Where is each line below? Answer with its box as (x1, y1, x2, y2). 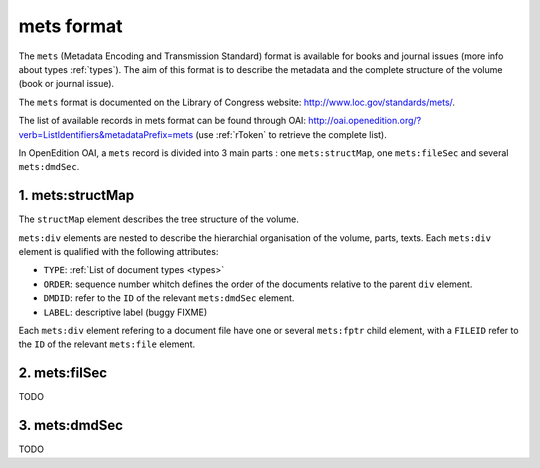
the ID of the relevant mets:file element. (18, 338, 195, 350)
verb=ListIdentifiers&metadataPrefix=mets (18, 128, 194, 140)
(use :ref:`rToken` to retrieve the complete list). (195, 128, 387, 140)
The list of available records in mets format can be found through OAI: (18, 115, 307, 127)
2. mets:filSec (18, 365, 108, 382)
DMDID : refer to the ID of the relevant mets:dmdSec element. (43, 292, 295, 304)
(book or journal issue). (18, 78, 115, 90)
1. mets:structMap (18, 187, 135, 204)
